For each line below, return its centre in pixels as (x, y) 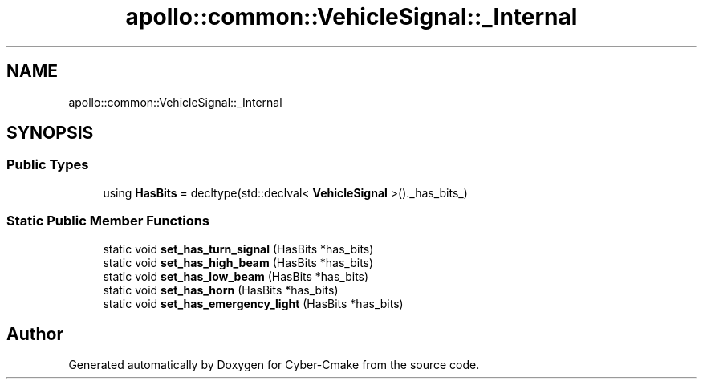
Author (35, 334)
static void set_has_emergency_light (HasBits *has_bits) (253, 303)
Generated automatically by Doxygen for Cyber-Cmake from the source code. (274, 365)
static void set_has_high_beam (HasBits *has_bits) (238, 262)
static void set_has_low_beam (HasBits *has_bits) (236, 276)
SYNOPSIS (50, 133)
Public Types (48, 165)
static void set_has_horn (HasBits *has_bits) (221, 290)
